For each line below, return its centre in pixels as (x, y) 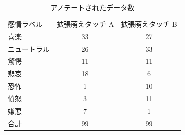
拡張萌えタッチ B (149, 23)
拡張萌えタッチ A (85, 23)
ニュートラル (29, 48)
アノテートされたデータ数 (92, 7)
